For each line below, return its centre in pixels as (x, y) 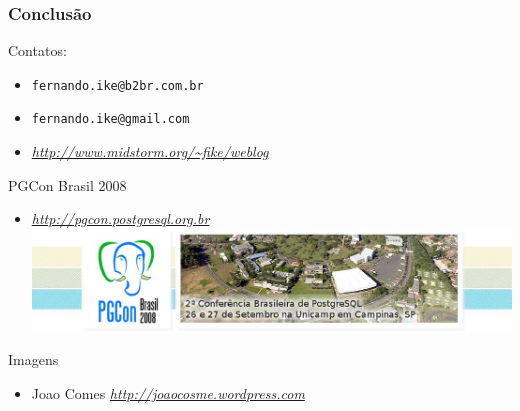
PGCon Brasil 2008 (67, 184)
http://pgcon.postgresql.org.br (120, 218)
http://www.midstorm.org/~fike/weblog (150, 151)
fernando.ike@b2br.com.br (117, 85)
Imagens (33, 359)
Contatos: (37, 50)
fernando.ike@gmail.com (110, 119)
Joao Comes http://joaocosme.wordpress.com (168, 392)
